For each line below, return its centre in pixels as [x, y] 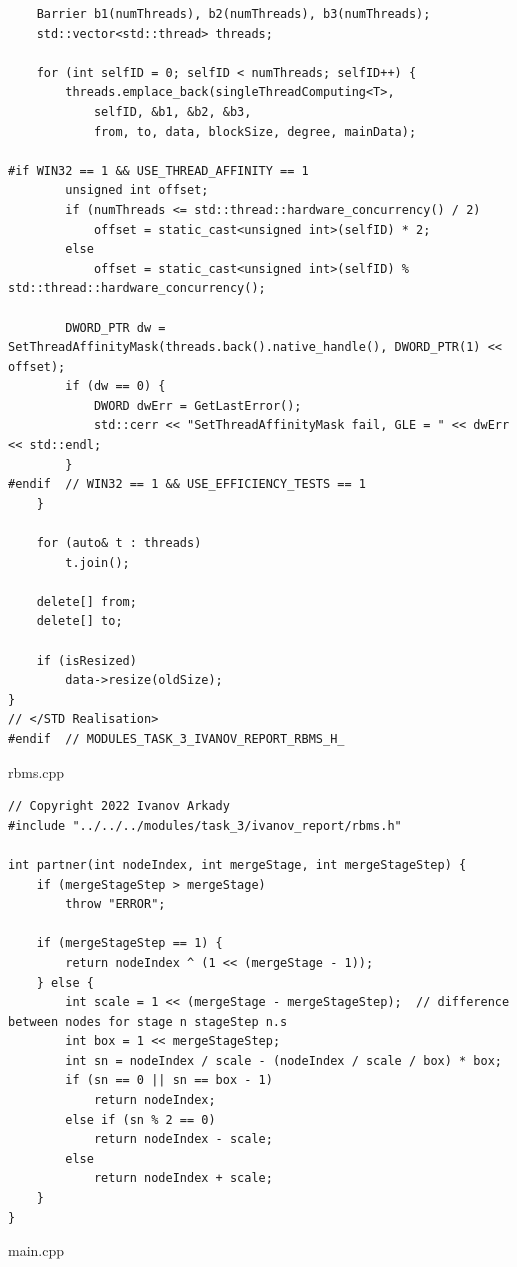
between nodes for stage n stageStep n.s [148, 1021]
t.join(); [97, 562]
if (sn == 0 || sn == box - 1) [169, 1080]
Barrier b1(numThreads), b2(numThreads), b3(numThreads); [233, 14]
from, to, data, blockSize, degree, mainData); [255, 131]
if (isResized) [86, 660]
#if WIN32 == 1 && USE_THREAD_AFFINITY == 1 [158, 170]
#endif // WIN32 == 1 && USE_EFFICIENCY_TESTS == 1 [187, 484]
